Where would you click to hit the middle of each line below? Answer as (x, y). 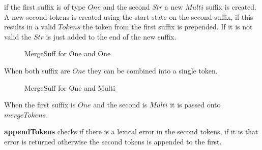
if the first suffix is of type (45, 7)
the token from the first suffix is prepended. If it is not (168, 27)
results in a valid (30, 27)
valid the (18, 36)
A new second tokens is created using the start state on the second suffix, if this (129, 16)
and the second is (120, 105)
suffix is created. (231, 7)
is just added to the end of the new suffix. (111, 36)
